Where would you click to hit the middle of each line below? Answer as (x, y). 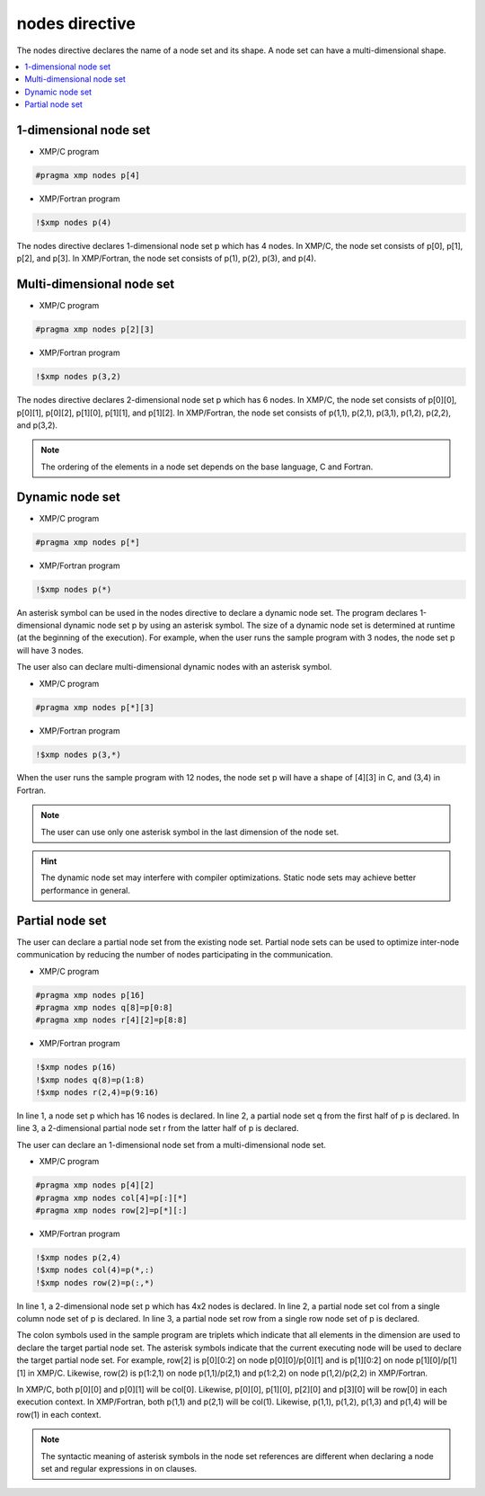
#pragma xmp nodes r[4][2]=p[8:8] (111, 1020)
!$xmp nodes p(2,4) (78, 1257)
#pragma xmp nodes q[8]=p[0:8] (105, 1007)
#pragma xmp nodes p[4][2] (95, 1185)
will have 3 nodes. (50, 650)
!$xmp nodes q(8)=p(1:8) (90, 1080)
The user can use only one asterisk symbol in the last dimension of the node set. (190, 832)
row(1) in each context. (59, 1414)
